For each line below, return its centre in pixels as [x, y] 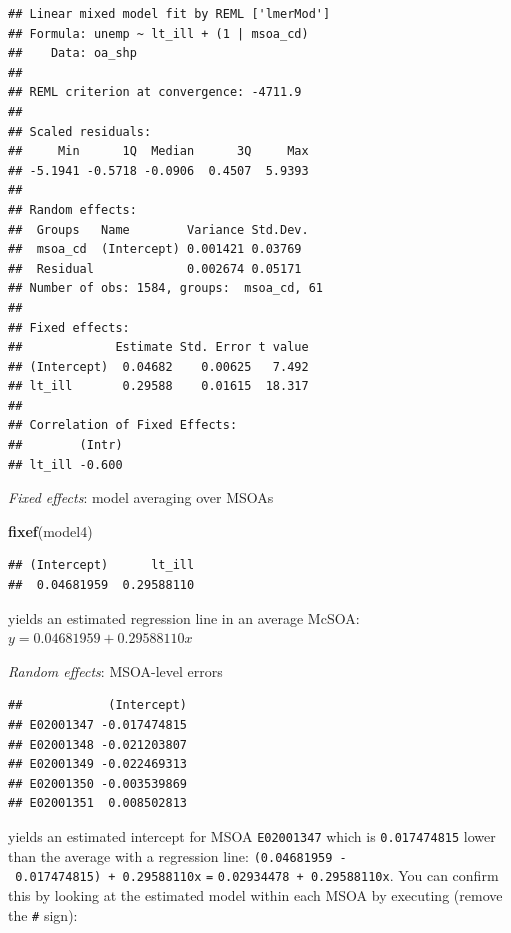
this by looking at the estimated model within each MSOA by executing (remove [255, 894]
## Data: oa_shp [72, 53]
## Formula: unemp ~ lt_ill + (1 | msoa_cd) [158, 33]
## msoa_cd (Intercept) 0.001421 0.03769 [155, 249]
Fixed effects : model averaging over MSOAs [141, 497]
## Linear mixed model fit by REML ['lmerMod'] [169, 14]
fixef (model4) [50, 530]
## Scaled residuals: [80, 131]
